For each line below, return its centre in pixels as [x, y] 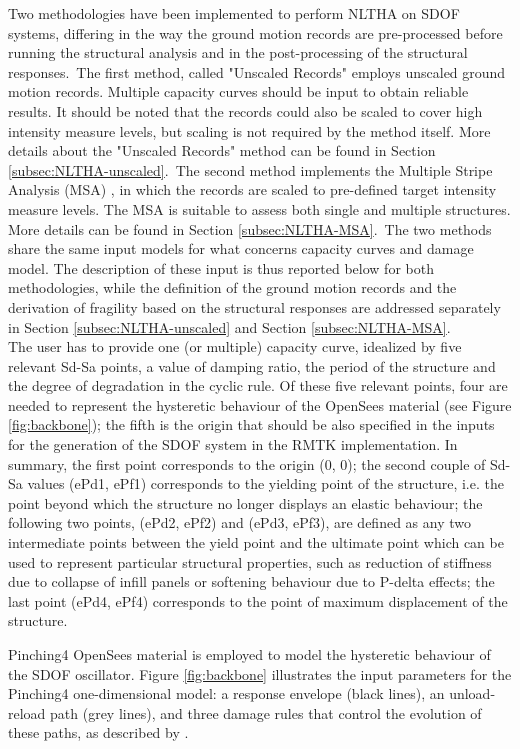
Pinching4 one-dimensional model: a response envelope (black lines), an [226, 693]
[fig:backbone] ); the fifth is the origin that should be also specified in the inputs [251, 424]
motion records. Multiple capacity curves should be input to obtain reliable [238, 91]
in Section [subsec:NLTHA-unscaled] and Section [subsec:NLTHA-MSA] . [229, 326]
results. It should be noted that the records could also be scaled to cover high [245, 110]
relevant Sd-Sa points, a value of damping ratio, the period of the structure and [252, 365]
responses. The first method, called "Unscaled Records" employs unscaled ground [257, 71]
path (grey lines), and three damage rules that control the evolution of [266, 712]
